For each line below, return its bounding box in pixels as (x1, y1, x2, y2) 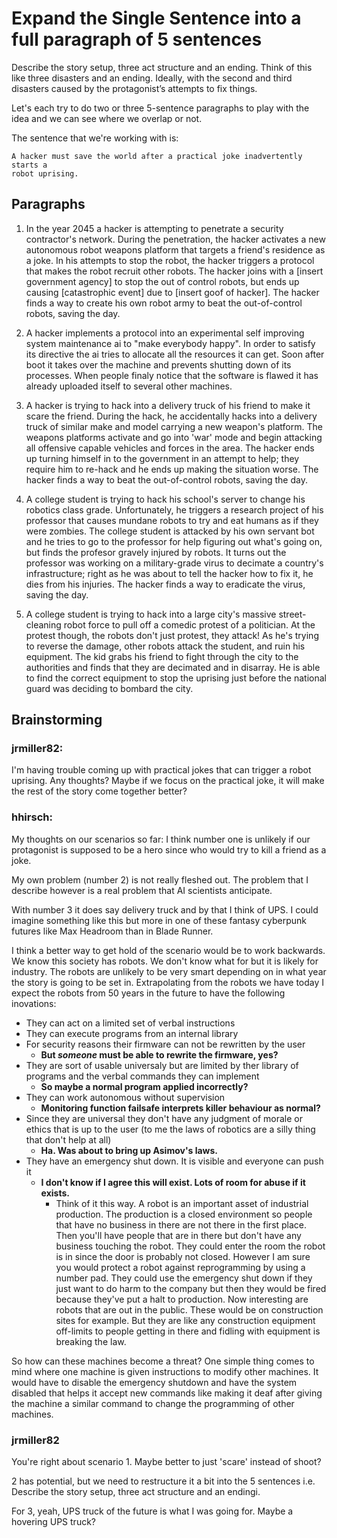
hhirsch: (11, 810, 53, 824)
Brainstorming (11, 712, 103, 729)
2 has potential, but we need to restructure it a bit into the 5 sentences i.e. (11, 1475, 316, 1487)
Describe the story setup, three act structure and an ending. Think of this (11, 61, 313, 73)
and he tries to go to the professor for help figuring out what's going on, (25, 535, 323, 547)
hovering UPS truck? (11, 1516, 96, 1528)
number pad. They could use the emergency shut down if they (55, 1272, 313, 1284)
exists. (40, 1187, 70, 1199)
